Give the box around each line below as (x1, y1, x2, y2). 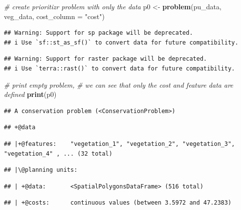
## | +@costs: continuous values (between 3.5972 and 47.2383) (4, 199, 232, 207)
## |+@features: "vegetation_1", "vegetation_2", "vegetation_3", (4, 140, 235, 147)
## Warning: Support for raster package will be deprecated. (4, 55, 207, 63)
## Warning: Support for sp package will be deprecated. (4, 29, 193, 37)
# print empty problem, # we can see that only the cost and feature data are (4, 79, 233, 90)
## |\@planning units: (4, 166, 78, 174)
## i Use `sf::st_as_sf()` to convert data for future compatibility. (4, 39, 239, 46)
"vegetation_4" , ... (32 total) (4, 150, 112, 157)
